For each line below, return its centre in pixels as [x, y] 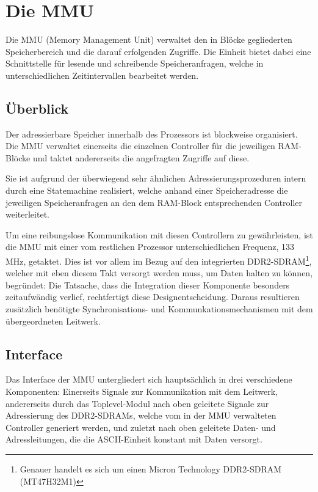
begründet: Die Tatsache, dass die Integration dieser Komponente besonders [148, 285]
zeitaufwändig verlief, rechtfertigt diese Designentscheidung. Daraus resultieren [153, 297]
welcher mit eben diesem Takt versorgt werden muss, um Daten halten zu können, [159, 273]
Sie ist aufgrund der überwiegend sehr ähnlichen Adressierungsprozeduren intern [156, 178]
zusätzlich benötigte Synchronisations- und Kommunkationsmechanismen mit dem [159, 309]
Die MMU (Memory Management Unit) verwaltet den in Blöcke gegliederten [149, 39]
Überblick [37, 108]
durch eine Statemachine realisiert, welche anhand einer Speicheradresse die [147, 190]
